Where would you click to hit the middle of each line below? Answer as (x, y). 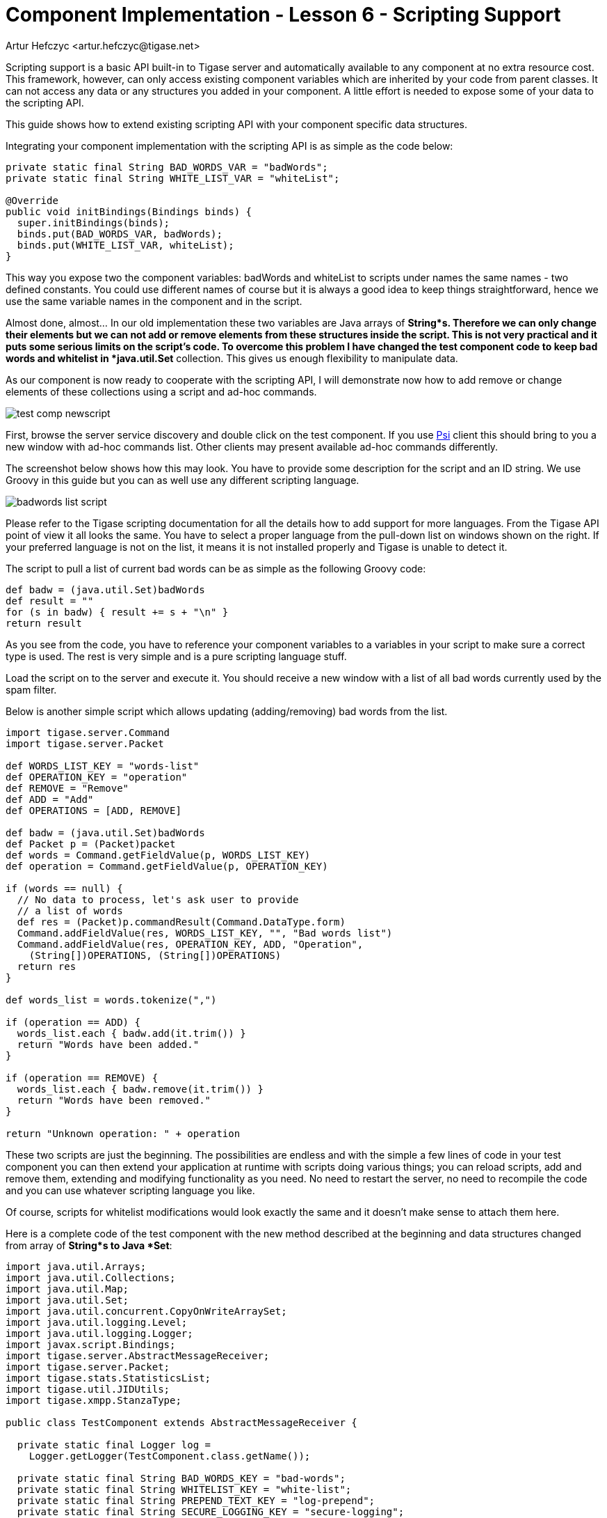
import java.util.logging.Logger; (99, 1333)
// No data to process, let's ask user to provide (158, 899)
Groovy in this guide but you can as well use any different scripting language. (183, 480)
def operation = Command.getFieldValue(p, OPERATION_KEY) (167, 866)
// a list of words (70, 910)
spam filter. (31, 689)
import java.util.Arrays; (76, 1266)
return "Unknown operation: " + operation (123, 1133)
